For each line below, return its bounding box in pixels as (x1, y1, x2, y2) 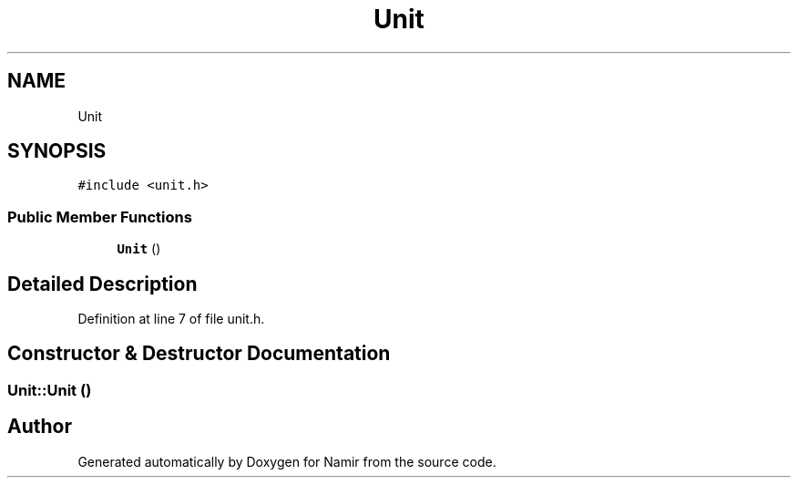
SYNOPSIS (7, 139, 107, 163)
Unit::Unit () (7, 380, 92, 399)
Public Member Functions (7, 207, 192, 226)
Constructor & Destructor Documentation (7, 342, 391, 366)
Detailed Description (7, 272, 198, 295)
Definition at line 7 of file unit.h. (77, 311, 265, 327)
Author (7, 415, 72, 439)
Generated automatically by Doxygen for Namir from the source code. (77, 453, 496, 470)
